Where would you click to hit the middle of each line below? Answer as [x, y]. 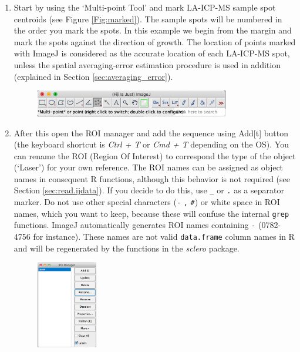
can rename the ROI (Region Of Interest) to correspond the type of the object [155, 155]
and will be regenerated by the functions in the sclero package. [127, 248]
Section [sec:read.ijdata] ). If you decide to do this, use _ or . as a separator [149, 190]
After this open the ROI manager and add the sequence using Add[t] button [151, 133]
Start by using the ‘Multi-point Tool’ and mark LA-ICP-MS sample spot [145, 7]
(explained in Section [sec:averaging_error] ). [93, 76]
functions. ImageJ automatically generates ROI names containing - [135, 225]
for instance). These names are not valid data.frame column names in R [164, 237]
